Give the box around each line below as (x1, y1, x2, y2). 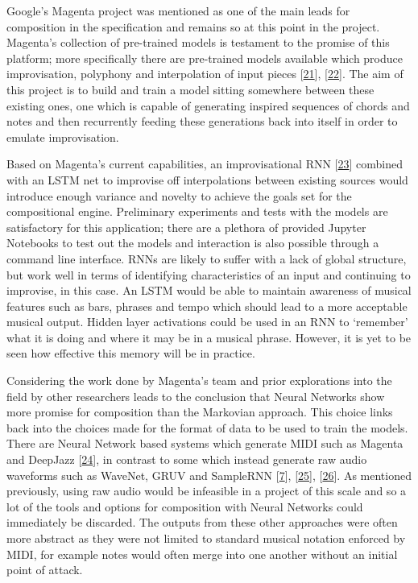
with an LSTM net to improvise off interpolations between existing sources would (6, 171, 408, 188)
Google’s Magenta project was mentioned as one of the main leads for (6, 2, 350, 19)
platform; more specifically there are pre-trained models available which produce (6, 49, 403, 66)
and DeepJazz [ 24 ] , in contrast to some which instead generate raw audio (6, 451, 367, 468)
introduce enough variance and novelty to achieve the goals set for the (6, 187, 352, 204)
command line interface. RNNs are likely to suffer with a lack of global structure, (6, 250, 407, 267)
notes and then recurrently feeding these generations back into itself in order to (6, 113, 398, 130)
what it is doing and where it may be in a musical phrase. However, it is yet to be (6, 329, 412, 345)
